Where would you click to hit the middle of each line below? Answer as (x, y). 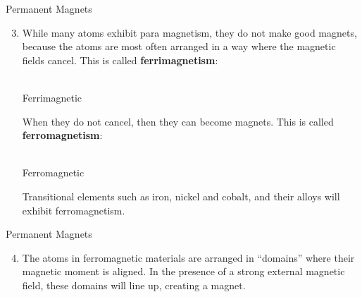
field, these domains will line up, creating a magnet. (134, 285)
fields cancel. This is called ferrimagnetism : (120, 60)
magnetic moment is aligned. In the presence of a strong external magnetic (183, 271)
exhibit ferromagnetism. (74, 210)
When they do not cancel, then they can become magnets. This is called (178, 121)
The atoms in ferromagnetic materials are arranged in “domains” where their (188, 257)
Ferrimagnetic (52, 97)
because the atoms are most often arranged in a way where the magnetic (179, 46)
